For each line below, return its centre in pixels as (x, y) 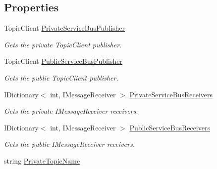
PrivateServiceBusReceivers (171, 94)
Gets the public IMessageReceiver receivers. (69, 144)
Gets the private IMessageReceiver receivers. (71, 111)
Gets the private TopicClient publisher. (63, 44)
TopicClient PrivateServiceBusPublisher (64, 28)
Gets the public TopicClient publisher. (61, 77)
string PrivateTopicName (42, 160)
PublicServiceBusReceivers (170, 127)
